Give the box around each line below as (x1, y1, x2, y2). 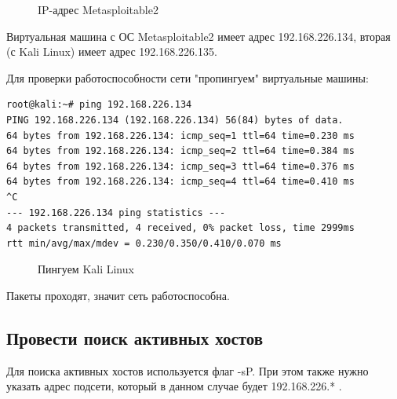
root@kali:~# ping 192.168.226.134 (6, 99, 192, 111)
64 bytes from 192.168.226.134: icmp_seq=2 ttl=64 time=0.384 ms (6, 145, 355, 157)
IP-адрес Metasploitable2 (38, 2, 158, 17)
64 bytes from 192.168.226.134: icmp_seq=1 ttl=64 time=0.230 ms (6, 130, 355, 141)
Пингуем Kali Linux (38, 261, 134, 277)
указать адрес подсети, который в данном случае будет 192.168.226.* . (6, 378, 342, 394)
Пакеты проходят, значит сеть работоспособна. (6, 287, 230, 303)
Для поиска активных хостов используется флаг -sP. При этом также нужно (6, 362, 369, 379)
